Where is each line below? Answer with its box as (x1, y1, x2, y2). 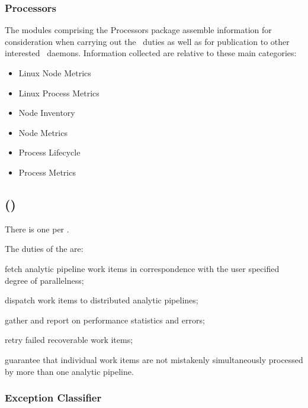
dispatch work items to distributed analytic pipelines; (5, 294, 198, 306)
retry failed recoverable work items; (5, 333, 133, 346)
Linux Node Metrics (18, 67, 91, 79)
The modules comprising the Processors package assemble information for (5, 24, 272, 36)
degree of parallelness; (5, 274, 84, 286)
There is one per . (5, 222, 69, 235)
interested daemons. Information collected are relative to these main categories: (5, 47, 297, 59)
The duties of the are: (5, 242, 84, 255)
